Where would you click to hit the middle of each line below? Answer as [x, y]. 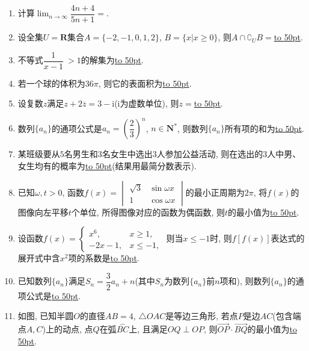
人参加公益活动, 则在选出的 [210, 154]
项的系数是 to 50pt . [104, 258]
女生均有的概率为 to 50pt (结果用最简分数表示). [107, 166]
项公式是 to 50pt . [49, 295]
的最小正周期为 [215, 192]
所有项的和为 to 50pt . [264, 128]
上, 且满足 [148, 329]
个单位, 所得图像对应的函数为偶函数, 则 [148, 212]
